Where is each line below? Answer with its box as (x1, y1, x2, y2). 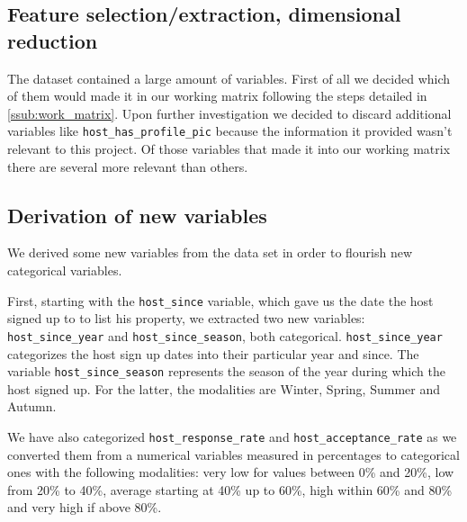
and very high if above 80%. (7, 498, 162, 517)
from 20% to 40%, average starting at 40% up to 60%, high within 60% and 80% (7, 480, 453, 499)
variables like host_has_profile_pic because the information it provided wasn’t (7, 121, 453, 140)
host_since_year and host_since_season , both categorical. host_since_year (7, 326, 443, 345)
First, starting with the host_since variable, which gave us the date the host (7, 291, 434, 310)
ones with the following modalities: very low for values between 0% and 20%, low (7, 463, 454, 481)
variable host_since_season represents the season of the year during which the (7, 362, 445, 381)
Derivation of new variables (7, 201, 267, 229)
